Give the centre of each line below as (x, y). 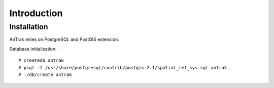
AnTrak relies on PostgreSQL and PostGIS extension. (64, 39)
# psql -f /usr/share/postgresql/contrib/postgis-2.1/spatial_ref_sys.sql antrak (123, 68)
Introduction (36, 13)
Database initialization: (33, 49)
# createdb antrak (41, 60)
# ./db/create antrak (45, 74)
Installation (29, 27)
